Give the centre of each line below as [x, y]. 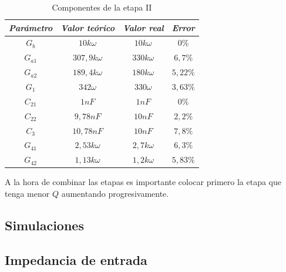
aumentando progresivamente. [115, 193]
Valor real [143, 27]
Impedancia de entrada [76, 259]
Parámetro [31, 27]
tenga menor [27, 193]
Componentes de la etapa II [102, 7]
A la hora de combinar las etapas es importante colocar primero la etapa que [143, 182]
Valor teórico [88, 27]
